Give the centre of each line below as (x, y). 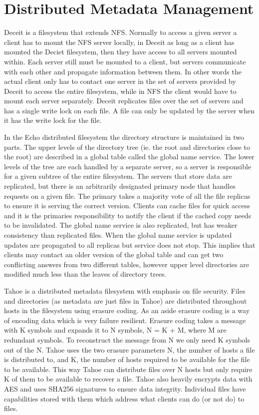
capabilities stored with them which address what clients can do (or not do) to (124, 398)
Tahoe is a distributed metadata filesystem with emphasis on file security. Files (125, 290)
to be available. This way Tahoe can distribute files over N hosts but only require (128, 369)
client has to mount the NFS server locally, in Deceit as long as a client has (119, 42)
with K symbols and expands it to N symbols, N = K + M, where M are (115, 330)
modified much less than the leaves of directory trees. (85, 274)
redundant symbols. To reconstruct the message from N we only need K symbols (127, 339)
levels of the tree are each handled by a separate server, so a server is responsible (128, 166)
